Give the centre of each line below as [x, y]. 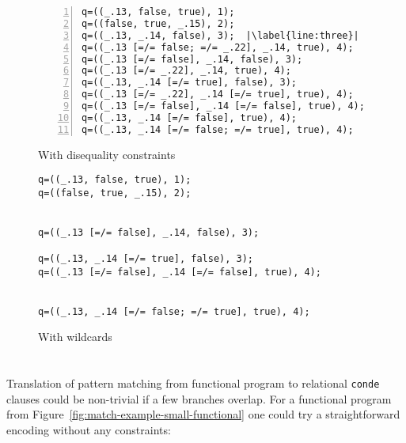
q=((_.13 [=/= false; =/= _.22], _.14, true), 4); [218, 47]
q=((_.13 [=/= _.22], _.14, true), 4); [186, 71]
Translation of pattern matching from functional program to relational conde [193, 383]
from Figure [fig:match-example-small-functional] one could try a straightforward [203, 414]
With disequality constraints [107, 154]
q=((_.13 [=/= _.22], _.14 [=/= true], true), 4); [218, 95]
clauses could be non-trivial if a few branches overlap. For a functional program [199, 398]
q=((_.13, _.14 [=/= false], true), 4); [190, 117]
